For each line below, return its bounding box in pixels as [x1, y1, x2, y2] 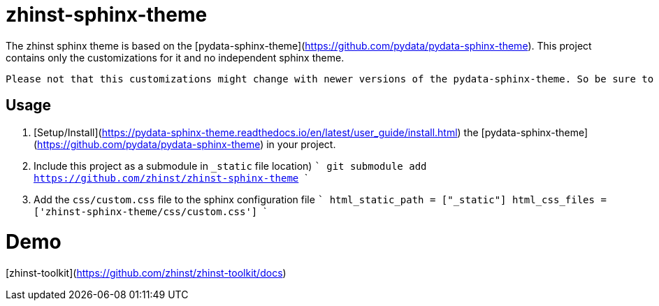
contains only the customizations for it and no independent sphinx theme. [6, 51, 345, 64]
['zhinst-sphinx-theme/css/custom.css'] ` [34, 205, 267, 217]
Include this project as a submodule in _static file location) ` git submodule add [34, 159, 427, 172]
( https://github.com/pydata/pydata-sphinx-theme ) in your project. [34, 138, 336, 150]
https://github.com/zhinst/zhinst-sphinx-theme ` [34, 171, 308, 184]
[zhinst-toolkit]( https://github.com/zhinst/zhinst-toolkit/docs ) [6, 267, 287, 279]
